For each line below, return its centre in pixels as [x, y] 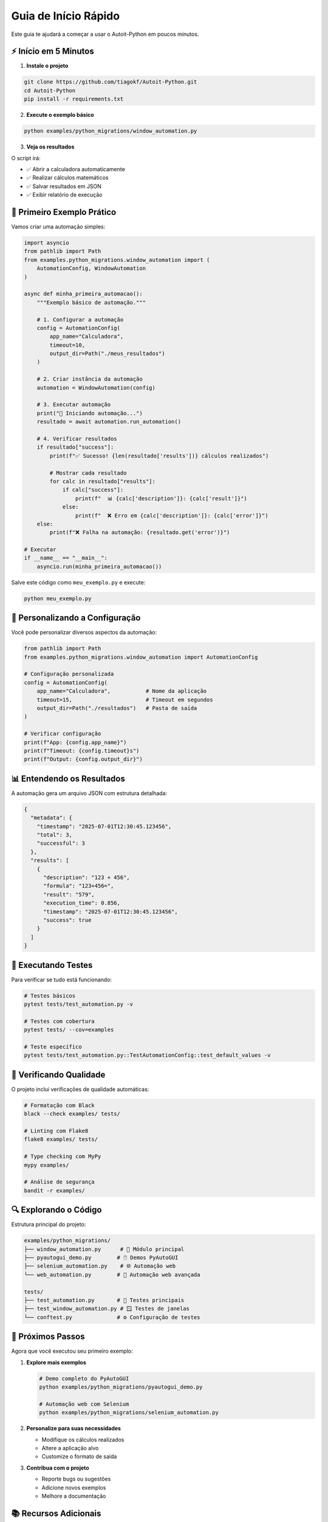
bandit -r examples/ [54, 1191]
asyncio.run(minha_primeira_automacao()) [99, 566]
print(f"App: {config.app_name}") [75, 742]
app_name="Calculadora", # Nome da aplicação [122, 691]
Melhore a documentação [74, 1496]
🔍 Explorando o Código [56, 1210]
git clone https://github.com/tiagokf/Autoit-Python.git [111, 82]
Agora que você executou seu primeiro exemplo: [72, 1351]
